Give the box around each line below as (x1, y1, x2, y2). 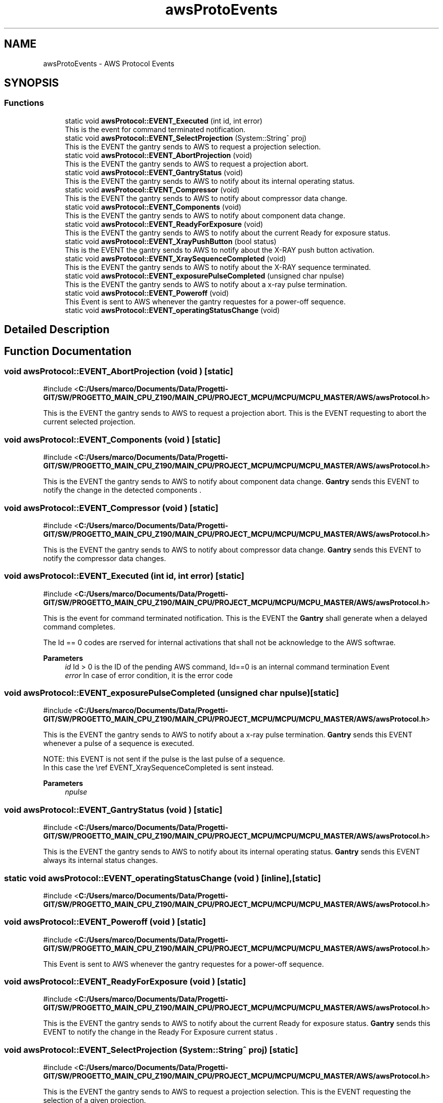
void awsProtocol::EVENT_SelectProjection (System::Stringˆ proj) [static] (4, 1044, 298, 1055)
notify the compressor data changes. (43, 554, 166, 563)
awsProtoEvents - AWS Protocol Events (43, 59, 174, 68)
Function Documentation (4, 344, 131, 358)
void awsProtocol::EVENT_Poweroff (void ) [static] (4, 917, 206, 927)
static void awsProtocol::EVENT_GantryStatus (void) (65, 168, 243, 177)
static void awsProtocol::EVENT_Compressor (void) (65, 185, 240, 194)
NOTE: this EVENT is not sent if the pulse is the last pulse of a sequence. (43, 755, 285, 764)
